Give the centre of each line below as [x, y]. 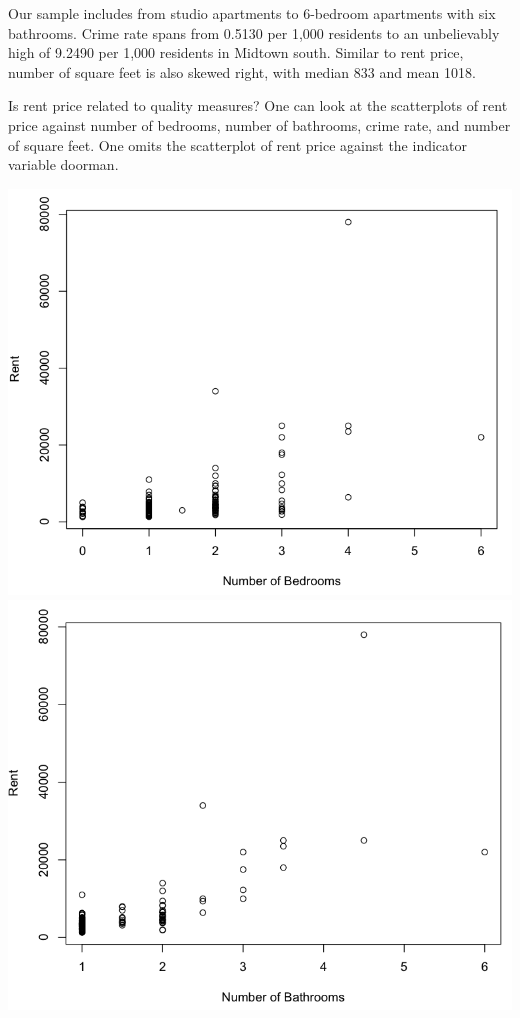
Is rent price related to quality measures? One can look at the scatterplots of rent [258, 105]
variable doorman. [63, 164]
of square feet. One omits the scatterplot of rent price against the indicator [237, 144]
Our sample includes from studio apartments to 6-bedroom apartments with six [252, 13]
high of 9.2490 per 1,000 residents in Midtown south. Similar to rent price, [236, 52]
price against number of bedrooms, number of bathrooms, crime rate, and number [259, 124]
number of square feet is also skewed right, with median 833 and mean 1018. [242, 71]
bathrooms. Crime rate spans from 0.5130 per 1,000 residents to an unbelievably [254, 32]
